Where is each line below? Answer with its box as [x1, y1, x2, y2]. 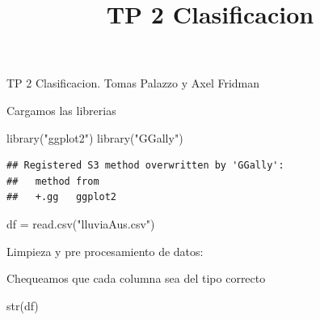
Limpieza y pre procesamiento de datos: [6, 242, 204, 259]
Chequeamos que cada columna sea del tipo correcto [6, 270, 266, 287]
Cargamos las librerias [6, 101, 116, 118]
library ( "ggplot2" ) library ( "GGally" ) [6, 129, 183, 146]
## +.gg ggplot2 [6, 191, 117, 203]
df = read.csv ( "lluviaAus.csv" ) [6, 215, 155, 232]
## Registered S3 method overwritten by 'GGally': [6, 160, 284, 172]
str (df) [6, 297, 39, 314]
